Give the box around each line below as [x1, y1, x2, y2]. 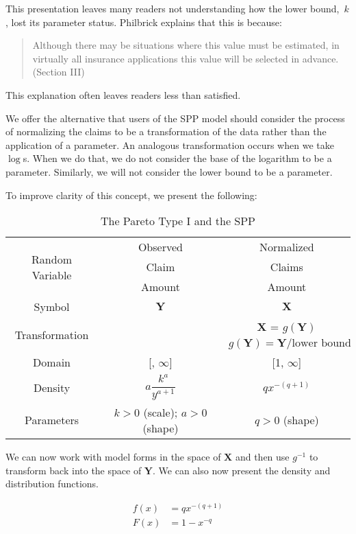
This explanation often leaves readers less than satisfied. [5, 87, 241, 102]
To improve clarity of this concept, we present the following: [5, 187, 257, 202]
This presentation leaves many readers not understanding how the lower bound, [5, 1, 340, 15]
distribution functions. [5, 476, 99, 491]
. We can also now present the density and [153, 463, 331, 477]
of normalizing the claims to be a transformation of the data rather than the [5, 124, 327, 139]
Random [31, 251, 72, 267]
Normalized [259, 239, 314, 255]
